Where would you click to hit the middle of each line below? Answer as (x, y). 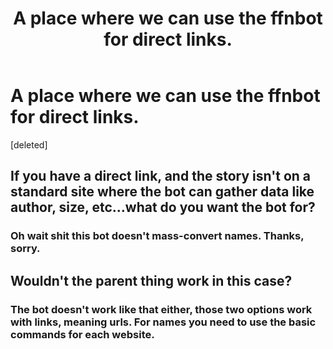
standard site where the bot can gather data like (162, 192)
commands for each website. (82, 334)
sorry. (25, 249)
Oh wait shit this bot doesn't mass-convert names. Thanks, (157, 236)
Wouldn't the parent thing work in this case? (151, 280)
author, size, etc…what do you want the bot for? (163, 207)
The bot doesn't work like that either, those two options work (161, 309)
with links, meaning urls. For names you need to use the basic (163, 322)
